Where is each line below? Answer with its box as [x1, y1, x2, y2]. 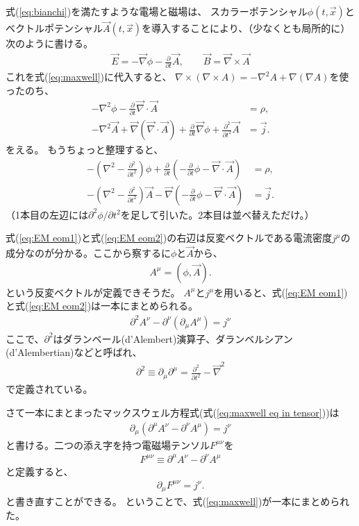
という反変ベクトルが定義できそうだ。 [6, 285, 181, 299]
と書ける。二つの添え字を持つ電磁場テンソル [6, 437, 210, 452]
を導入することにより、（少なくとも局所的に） [142, 21, 351, 35]
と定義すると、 [6, 464, 74, 478]
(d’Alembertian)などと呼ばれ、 [6, 345, 142, 359]
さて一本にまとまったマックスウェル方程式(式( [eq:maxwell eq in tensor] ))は [6, 405, 340, 419]
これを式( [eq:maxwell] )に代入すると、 [6, 69, 172, 84]
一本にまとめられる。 [101, 298, 199, 313]
